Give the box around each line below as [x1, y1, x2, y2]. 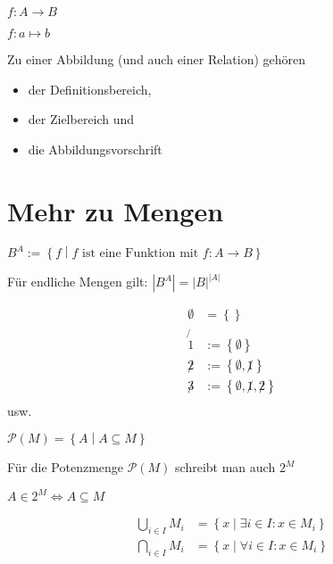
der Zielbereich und [28, 110, 135, 129]
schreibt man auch [175, 458, 276, 477]
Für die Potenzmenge [7, 458, 124, 477]
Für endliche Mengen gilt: [7, 272, 148, 291]
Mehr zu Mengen [7, 192, 224, 228]
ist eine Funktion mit [82, 247, 199, 260]
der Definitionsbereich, [28, 79, 152, 98]
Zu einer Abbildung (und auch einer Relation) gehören [7, 50, 306, 68]
